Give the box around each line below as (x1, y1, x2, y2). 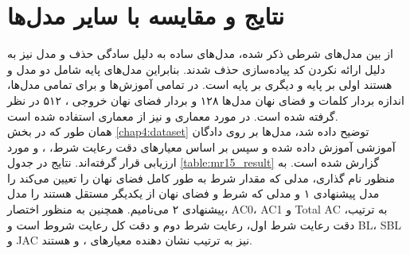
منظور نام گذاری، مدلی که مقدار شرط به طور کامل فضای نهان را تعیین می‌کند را (7, 169, 396, 186)
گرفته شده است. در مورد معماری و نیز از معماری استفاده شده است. (7, 107, 338, 124)
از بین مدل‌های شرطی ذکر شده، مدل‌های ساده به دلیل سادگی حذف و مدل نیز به (7, 45, 393, 62)
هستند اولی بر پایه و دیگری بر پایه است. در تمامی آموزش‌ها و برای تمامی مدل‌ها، (7, 76, 392, 93)
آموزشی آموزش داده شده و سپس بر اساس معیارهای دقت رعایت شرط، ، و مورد (7, 138, 396, 155)
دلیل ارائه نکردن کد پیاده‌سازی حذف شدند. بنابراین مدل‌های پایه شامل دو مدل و (7, 60, 385, 77)
